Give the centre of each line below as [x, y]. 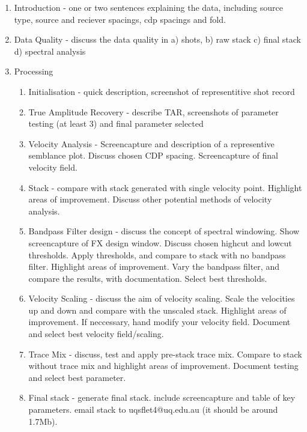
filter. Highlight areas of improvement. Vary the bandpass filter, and [154, 266]
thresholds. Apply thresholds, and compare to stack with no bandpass [157, 254]
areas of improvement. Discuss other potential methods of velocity [150, 199]
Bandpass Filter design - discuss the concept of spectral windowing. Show [164, 231]
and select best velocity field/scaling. [96, 334]
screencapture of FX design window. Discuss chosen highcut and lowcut [160, 242]
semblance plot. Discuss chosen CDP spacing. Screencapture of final [153, 155]
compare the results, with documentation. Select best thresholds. [148, 278]
